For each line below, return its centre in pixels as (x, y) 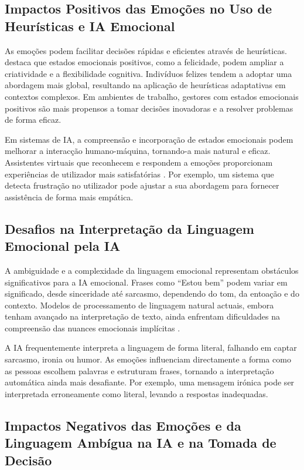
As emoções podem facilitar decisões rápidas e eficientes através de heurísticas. (146, 50)
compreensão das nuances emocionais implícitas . (93, 328)
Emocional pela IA (63, 246)
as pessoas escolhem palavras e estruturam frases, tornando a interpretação (139, 370)
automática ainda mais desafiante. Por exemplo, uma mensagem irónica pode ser (150, 382)
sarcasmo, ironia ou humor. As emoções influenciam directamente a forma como (148, 359)
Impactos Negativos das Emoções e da (123, 425)
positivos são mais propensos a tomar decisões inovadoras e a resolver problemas (149, 108)
